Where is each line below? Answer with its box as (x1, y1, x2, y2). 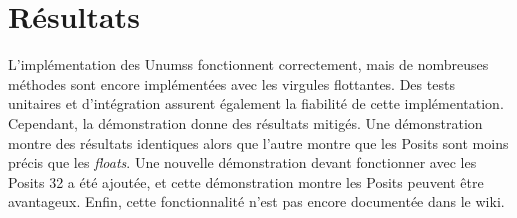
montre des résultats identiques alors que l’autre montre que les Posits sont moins (8, 132, 509, 153)
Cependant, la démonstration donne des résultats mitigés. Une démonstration (8, 112, 483, 133)
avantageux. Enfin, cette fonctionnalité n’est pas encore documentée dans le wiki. (8, 191, 505, 212)
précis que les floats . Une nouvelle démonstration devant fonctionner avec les (8, 152, 477, 173)
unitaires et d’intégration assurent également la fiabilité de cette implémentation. (8, 93, 504, 114)
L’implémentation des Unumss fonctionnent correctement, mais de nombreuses (8, 54, 489, 75)
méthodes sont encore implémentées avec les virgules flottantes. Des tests (8, 73, 455, 94)
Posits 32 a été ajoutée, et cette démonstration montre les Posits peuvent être (8, 171, 484, 192)
